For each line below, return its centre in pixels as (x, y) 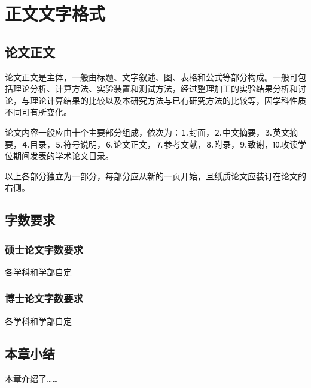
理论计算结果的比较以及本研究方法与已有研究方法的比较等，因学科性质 (168, 100)
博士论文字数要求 (44, 298)
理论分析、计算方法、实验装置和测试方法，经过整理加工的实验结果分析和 (155, 88)
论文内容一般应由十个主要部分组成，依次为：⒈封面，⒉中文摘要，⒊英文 (147, 132)
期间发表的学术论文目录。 (63, 156)
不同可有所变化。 (38, 112)
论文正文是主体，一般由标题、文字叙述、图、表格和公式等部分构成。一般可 (151, 76)
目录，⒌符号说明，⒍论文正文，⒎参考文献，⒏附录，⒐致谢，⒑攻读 (164, 144)
